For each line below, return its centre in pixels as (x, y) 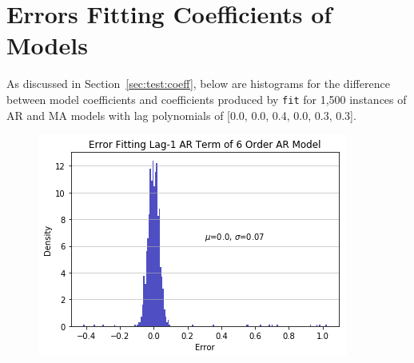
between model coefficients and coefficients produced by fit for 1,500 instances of (207, 99)
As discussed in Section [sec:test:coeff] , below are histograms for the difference (198, 84)
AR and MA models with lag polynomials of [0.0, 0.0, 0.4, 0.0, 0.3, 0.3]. (181, 115)
